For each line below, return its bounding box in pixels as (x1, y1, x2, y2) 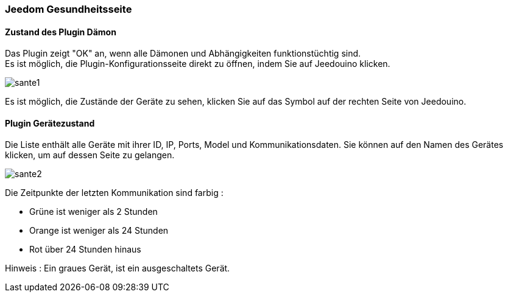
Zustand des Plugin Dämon (5, 26, 116, 37)
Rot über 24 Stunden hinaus (29, 244, 141, 255)
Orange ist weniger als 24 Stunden (29, 225, 169, 236)
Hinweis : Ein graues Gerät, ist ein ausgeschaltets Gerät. (5, 263, 230, 274)
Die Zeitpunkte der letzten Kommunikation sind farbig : (5, 187, 224, 198)
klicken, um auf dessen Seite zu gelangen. (5, 150, 175, 161)
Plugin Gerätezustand (5, 117, 95, 128)
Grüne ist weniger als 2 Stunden (29, 206, 158, 217)
